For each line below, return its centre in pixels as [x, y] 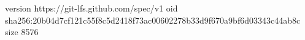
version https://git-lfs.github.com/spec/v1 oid [91, 8]
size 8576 [22, 32]
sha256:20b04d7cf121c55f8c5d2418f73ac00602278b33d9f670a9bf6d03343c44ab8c [153, 20]
